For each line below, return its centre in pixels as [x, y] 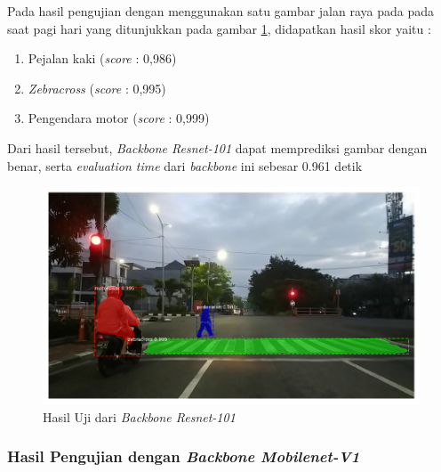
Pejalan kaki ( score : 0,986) [102, 58]
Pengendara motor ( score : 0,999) [119, 118]
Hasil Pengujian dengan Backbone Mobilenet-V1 [184, 456]
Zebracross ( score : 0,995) [97, 88]
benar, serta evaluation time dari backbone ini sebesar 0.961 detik [185, 165]
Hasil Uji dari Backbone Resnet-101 [139, 416]
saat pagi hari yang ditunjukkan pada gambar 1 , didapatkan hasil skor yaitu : [219, 28]
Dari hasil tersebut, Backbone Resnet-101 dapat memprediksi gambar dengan [217, 147]
